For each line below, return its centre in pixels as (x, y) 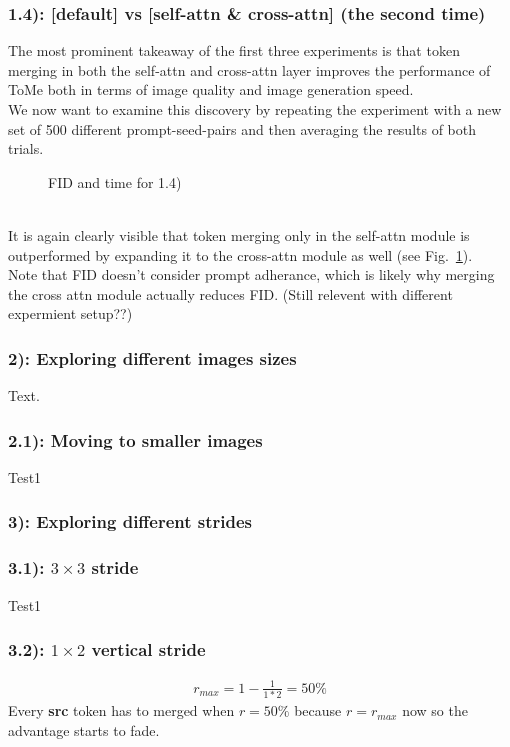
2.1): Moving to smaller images (135, 439)
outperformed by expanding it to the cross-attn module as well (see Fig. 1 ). (240, 254)
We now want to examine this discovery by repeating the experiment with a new (255, 109)
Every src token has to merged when (121, 710)
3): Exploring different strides (130, 521)
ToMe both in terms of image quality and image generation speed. (211, 89)
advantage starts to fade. (84, 729)
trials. (26, 148)
